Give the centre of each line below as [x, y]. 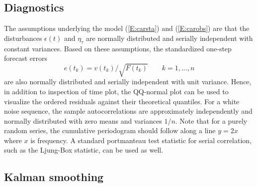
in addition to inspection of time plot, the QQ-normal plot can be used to [116, 91]
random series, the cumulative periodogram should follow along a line [110, 130]
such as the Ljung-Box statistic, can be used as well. [84, 150]
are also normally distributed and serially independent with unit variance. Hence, [128, 82]
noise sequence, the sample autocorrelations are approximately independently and [128, 111]
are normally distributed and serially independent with [169, 38]
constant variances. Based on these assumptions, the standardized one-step [118, 48]
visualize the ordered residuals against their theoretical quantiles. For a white [122, 101]
